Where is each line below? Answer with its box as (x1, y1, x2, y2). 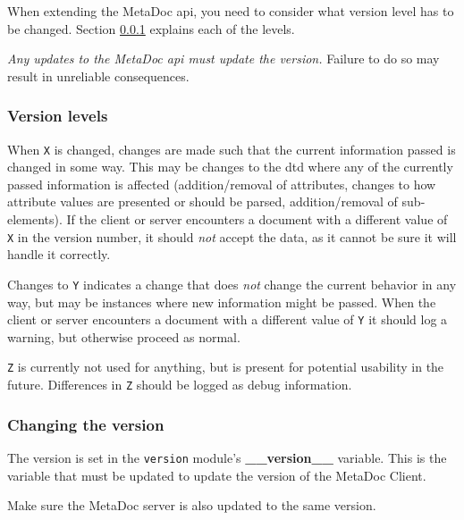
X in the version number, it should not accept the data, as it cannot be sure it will (7, 227, 457, 246)
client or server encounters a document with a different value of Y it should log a (7, 310, 448, 329)
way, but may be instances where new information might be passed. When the (7, 292, 436, 311)
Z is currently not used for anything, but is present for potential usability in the (7, 357, 444, 376)
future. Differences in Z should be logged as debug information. (7, 375, 352, 394)
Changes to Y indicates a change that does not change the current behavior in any (7, 274, 457, 293)
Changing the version (7, 413, 165, 435)
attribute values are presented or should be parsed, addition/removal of (7, 192, 398, 211)
